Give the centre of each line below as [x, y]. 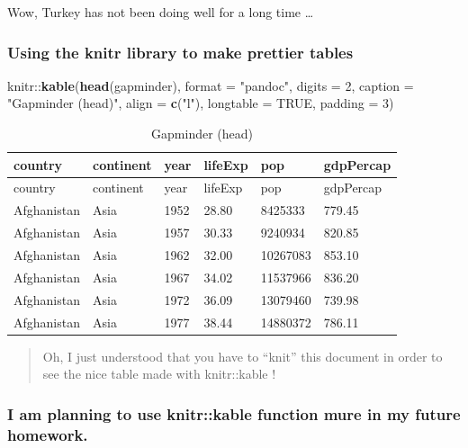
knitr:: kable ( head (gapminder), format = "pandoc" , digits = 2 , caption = [211, 85]
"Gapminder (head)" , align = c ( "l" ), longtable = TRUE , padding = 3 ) [201, 103]
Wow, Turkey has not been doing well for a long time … [161, 12]
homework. [48, 434]
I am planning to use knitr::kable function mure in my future [234, 413]
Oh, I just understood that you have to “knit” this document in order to [243, 356]
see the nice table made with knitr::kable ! [159, 374]
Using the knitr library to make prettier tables [180, 52]
